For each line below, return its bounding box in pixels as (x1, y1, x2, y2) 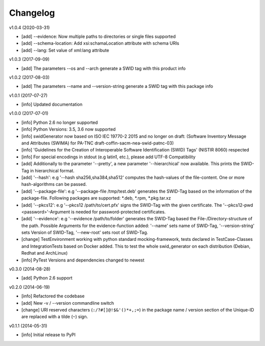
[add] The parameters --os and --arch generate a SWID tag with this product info (21, 65, 186, 71)
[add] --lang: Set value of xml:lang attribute (21, 47, 109, 53)
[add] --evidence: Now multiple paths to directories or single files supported (21, 33, 176, 39)
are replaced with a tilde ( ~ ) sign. (21, 314, 88, 319)
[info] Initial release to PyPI (21, 332, 76, 338)
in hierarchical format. (30, 168, 75, 173)
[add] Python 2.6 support (21, 275, 73, 281)
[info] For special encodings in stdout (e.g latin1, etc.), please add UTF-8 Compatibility (21, 154, 196, 160)
